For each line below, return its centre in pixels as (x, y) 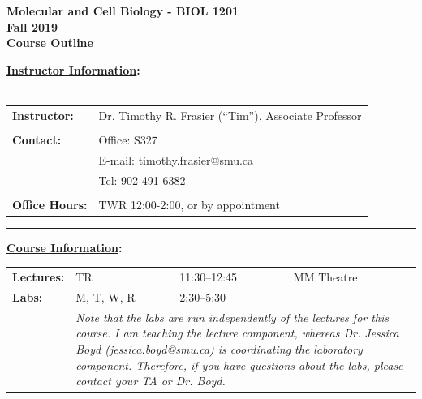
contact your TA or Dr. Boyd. (151, 381)
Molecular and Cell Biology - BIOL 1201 (123, 11)
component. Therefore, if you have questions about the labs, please (239, 365)
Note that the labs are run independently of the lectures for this (233, 317)
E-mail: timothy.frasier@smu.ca (176, 159)
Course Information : (65, 247)
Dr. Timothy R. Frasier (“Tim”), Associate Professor (230, 115)
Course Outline (50, 43)
